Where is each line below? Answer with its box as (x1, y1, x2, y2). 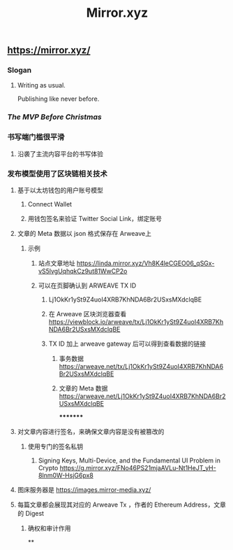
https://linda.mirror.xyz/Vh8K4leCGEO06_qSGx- (76, 259, 215, 267)
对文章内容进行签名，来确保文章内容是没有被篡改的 (17, 428, 165, 435)
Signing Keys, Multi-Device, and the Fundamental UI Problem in (38, 456, 221, 465)
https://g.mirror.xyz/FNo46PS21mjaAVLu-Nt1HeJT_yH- (59, 464, 216, 472)
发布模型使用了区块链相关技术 (7, 169, 108, 178)
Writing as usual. (17, 81, 66, 90)
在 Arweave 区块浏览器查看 (48, 310, 127, 318)
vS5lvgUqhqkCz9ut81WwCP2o (38, 267, 128, 275)
